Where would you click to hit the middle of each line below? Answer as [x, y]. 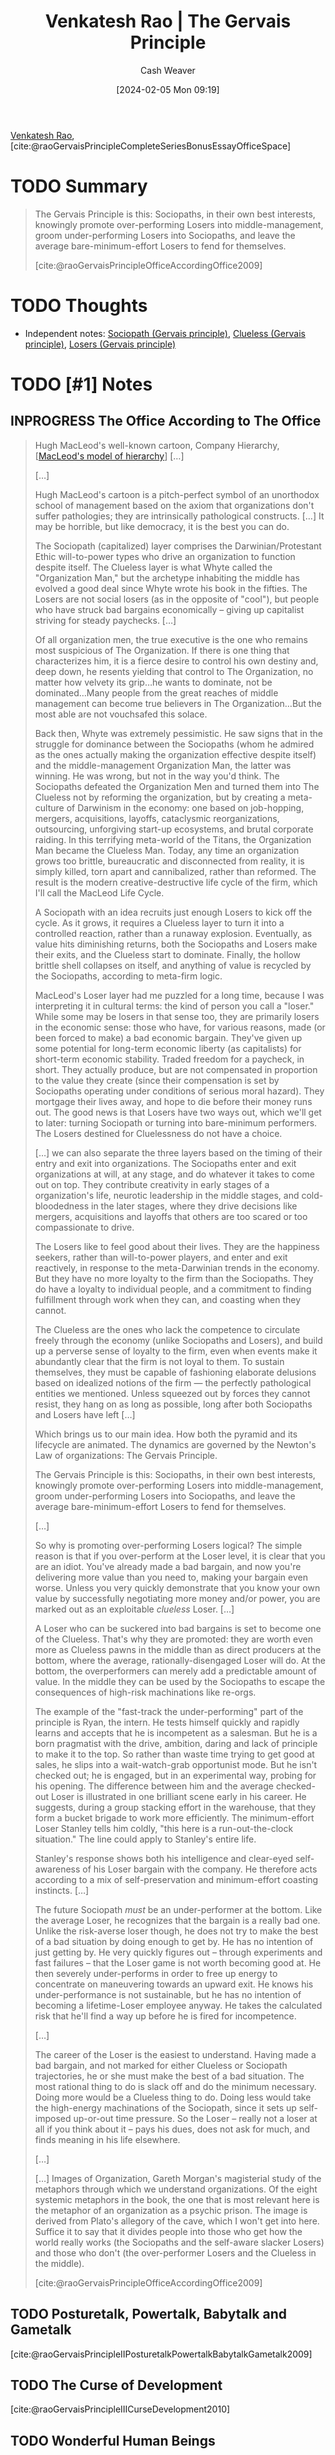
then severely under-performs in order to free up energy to [156, 1973]
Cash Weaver [168, 70]
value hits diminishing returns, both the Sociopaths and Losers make [176, 944]
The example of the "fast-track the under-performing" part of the [169, 1711]
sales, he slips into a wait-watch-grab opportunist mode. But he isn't [176, 1764]
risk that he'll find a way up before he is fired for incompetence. [165, 2016]
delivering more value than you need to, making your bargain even [171, 1577]
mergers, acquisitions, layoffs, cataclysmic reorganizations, [157, 818]
